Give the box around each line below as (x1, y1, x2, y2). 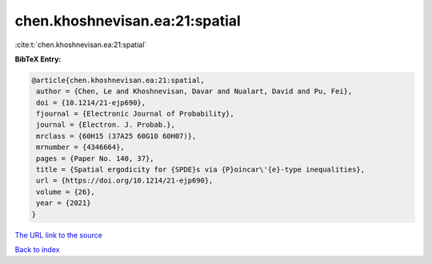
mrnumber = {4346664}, (36, 143, 126, 152)
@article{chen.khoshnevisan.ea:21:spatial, (31, 76, 206, 85)
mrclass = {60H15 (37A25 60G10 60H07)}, (36, 132, 197, 140)
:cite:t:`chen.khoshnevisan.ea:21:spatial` (14, 40, 147, 49)
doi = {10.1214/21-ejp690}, (36, 98, 146, 107)
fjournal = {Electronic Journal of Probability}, (36, 109, 235, 119)
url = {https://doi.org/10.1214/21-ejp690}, (36, 176, 214, 185)
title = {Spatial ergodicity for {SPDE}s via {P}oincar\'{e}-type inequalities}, (36, 165, 366, 175)
